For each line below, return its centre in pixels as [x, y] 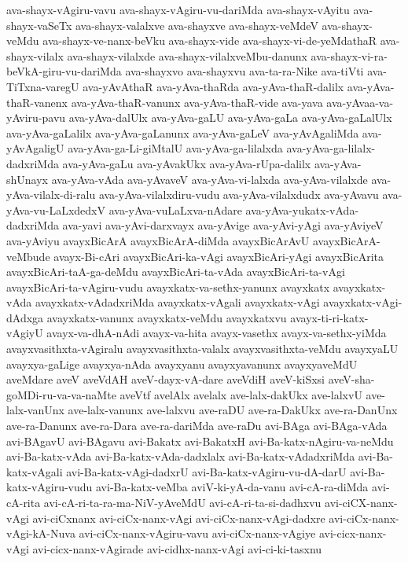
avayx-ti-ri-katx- [329, 317]
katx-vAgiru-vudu [50, 487]
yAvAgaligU [35, 148]
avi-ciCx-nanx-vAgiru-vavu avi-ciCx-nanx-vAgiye [197, 533]
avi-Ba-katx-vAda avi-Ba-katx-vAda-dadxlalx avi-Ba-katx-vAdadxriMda [181, 456]
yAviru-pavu [36, 118]
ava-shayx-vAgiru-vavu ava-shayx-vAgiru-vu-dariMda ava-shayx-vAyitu [178, 9]
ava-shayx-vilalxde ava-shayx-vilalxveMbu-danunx [187, 55]
